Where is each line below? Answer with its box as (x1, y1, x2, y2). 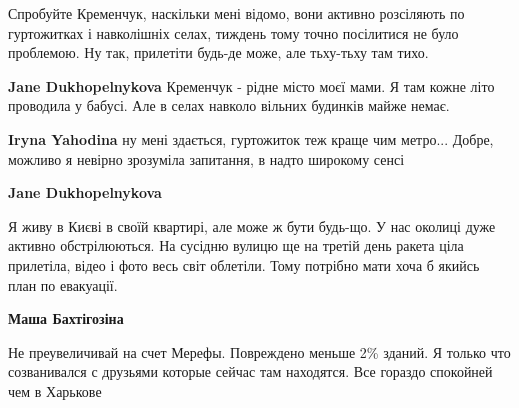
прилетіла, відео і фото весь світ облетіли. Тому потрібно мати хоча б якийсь (8, 254, 480, 275)
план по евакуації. (8, 274, 118, 295)
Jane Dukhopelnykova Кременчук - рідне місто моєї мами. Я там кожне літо (8, 75, 495, 96)
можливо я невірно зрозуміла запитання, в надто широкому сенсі (8, 148, 405, 169)
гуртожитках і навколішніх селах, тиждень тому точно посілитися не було (8, 22, 459, 43)
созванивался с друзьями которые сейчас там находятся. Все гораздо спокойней (8, 361, 493, 382)
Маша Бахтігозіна (8, 308, 124, 329)
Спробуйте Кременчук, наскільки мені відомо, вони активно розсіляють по (8, 3, 465, 23)
